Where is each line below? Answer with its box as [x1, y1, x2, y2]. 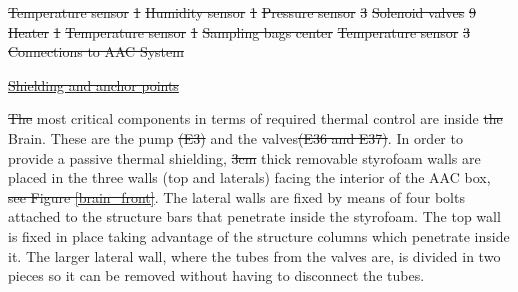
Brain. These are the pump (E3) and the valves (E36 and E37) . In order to [8, 127, 463, 148]
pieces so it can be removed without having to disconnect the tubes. [8, 265, 425, 286]
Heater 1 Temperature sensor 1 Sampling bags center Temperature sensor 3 [8, 21, 470, 42]
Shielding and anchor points [8, 74, 179, 95]
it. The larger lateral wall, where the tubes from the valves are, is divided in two [8, 245, 501, 266]
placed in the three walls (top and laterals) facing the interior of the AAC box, [8, 167, 491, 188]
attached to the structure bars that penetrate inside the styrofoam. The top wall [8, 206, 501, 227]
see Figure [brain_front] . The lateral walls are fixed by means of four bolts [8, 186, 465, 207]
